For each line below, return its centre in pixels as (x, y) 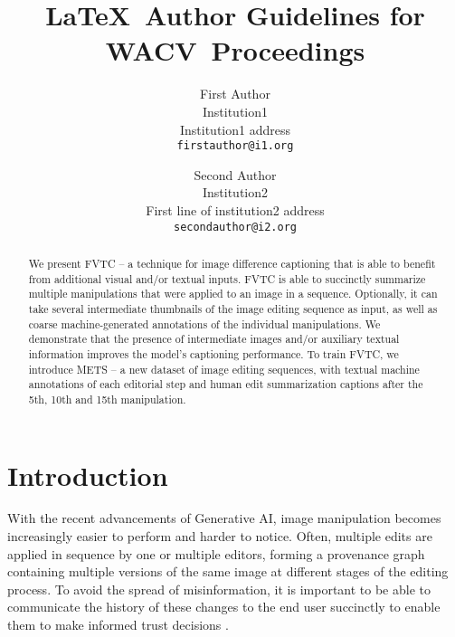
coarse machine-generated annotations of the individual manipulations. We (204, 323)
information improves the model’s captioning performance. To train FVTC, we (213, 353)
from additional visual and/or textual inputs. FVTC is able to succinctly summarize (227, 278)
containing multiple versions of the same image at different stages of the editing (228, 571)
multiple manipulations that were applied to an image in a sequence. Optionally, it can (233, 294)
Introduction (88, 475)
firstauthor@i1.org (235, 146)
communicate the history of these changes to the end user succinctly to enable (224, 607)
